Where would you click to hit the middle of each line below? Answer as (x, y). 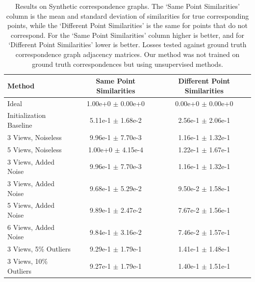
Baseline (20, 125)
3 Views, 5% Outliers (39, 249)
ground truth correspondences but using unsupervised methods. (127, 64)
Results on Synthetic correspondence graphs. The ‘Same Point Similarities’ (127, 6)
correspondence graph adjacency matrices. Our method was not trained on (127, 54)
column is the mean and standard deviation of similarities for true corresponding (127, 15)
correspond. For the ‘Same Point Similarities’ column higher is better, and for (127, 35)
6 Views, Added (31, 227)
